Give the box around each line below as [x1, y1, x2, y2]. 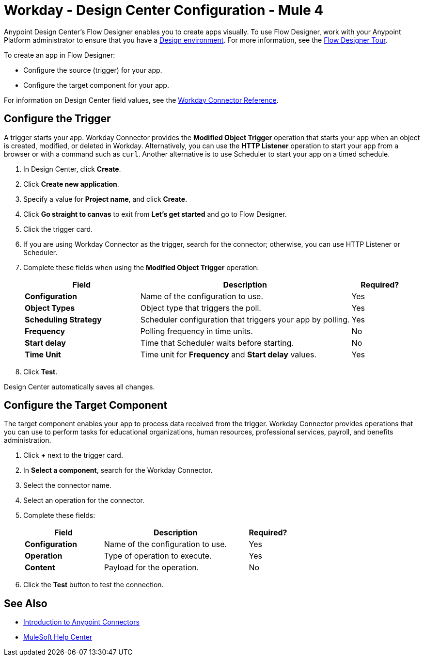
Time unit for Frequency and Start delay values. [140, 349, 316, 359]
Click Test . [23, 367, 58, 376]
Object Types [25, 303, 75, 313]
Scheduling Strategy [25, 314, 102, 324]
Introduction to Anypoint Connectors [23, 618, 140, 627]
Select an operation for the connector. [23, 496, 144, 505]
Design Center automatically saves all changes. [4, 382, 155, 391]
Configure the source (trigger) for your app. [23, 65, 162, 74]
